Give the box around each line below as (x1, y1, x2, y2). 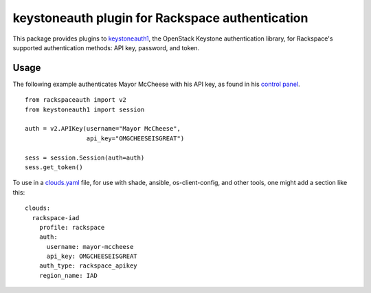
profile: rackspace (38, 224, 105, 231)
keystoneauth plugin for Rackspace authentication (12, 10, 308, 25)
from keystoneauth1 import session (25, 105, 145, 113)
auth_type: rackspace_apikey (38, 262, 137, 270)
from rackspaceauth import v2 (25, 96, 127, 104)
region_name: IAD (38, 272, 98, 279)
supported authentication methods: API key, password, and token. (12, 43, 200, 52)
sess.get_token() (25, 163, 83, 171)
